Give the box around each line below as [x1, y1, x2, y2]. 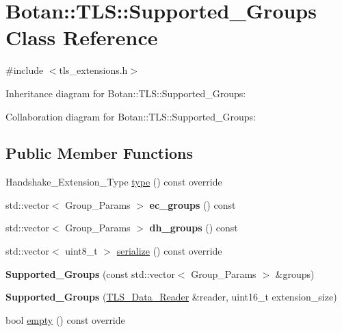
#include [5, 63, 44, 77]
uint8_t [65, 244, 98, 258]
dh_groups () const [149, 220, 238, 235]
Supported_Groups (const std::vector [5, 266, 175, 281]
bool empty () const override [5, 312, 125, 327]
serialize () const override [116, 244, 222, 258]
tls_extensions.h [59, 63, 128, 77]
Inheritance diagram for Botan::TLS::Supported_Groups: [5, 86, 246, 100]
